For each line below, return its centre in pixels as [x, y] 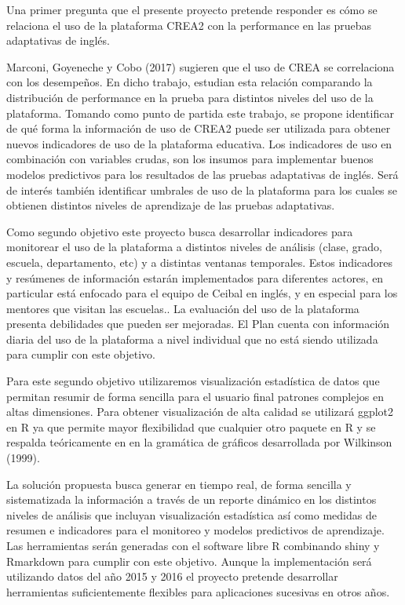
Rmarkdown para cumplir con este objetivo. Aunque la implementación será [189, 561]
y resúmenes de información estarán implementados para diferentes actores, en [195, 277]
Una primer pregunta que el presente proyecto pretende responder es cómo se [192, 9]
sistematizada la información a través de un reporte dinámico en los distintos [192, 499]
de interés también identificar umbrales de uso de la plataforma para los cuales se [202, 190]
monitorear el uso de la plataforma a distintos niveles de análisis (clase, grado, [195, 247]
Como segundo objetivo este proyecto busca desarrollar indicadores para [180, 231]
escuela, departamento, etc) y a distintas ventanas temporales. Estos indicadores [200, 262]
